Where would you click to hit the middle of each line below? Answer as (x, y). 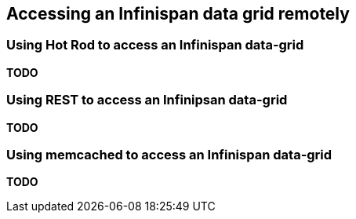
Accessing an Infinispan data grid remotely (178, 14)
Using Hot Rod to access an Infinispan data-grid (155, 45)
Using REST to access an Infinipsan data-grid (147, 100)
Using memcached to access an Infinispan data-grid (169, 154)
